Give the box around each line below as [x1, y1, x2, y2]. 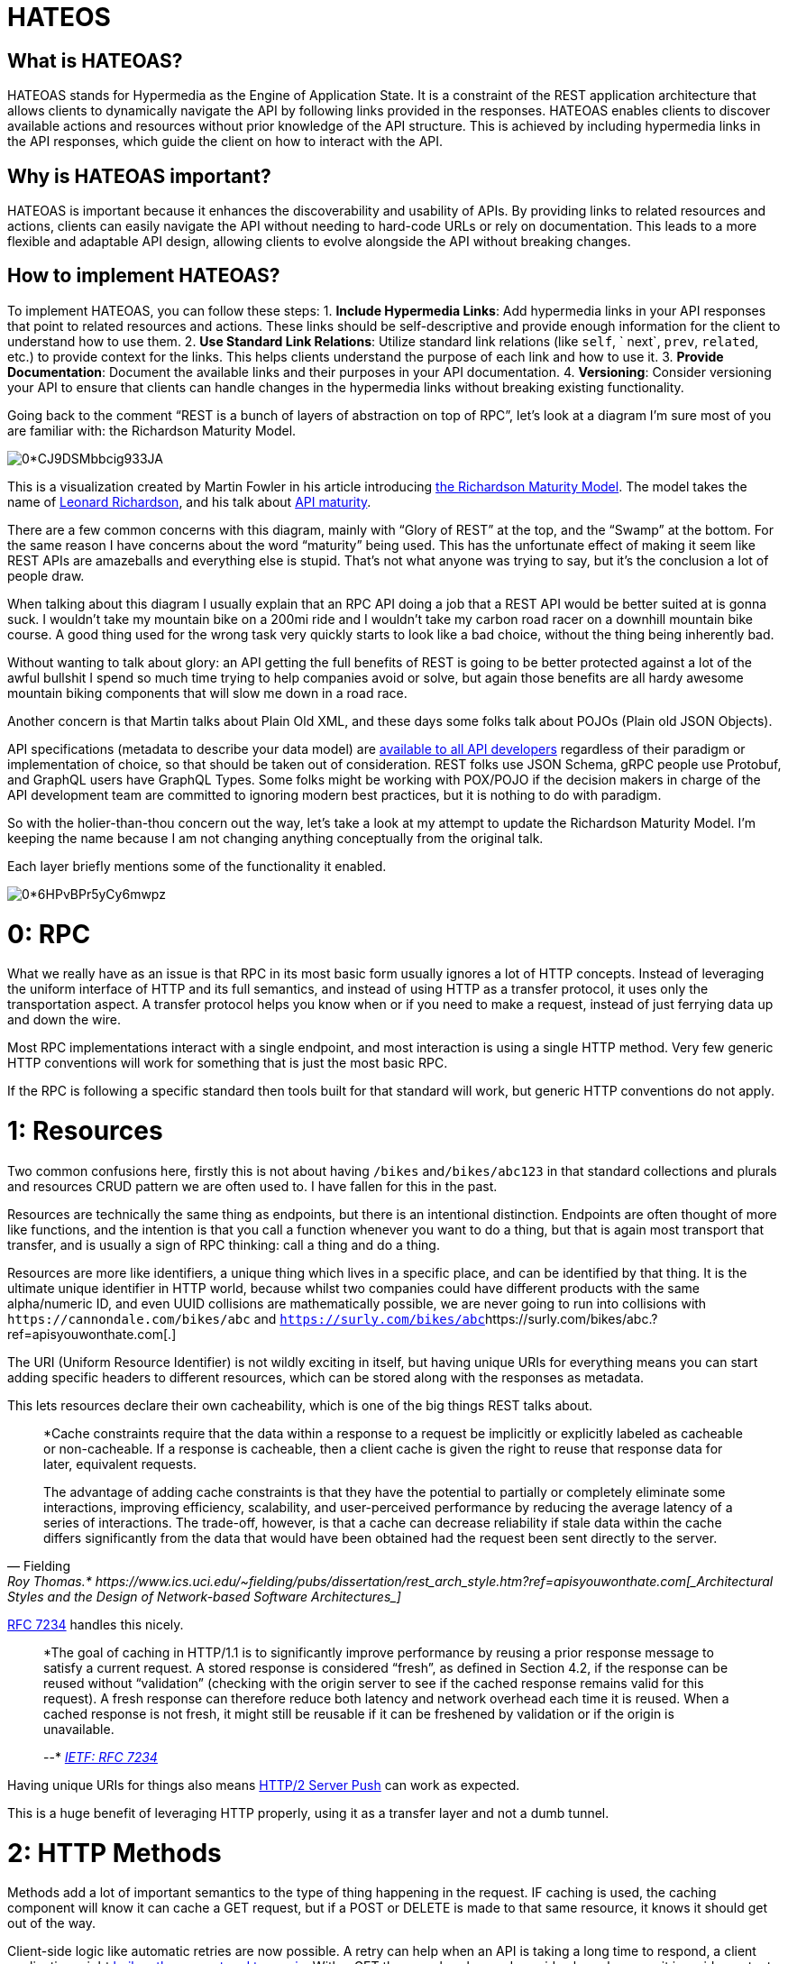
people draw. [7, 567, 85, 583]
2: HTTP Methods [7, 1837, 222, 1868]
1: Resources [7, 1115, 163, 1147]
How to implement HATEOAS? [7, 264, 280, 288]
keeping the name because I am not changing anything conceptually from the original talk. [7, 830, 544, 846]
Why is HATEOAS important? [7, 164, 271, 188]
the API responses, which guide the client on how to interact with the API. [7, 133, 444, 150]
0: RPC [7, 918, 91, 950]
